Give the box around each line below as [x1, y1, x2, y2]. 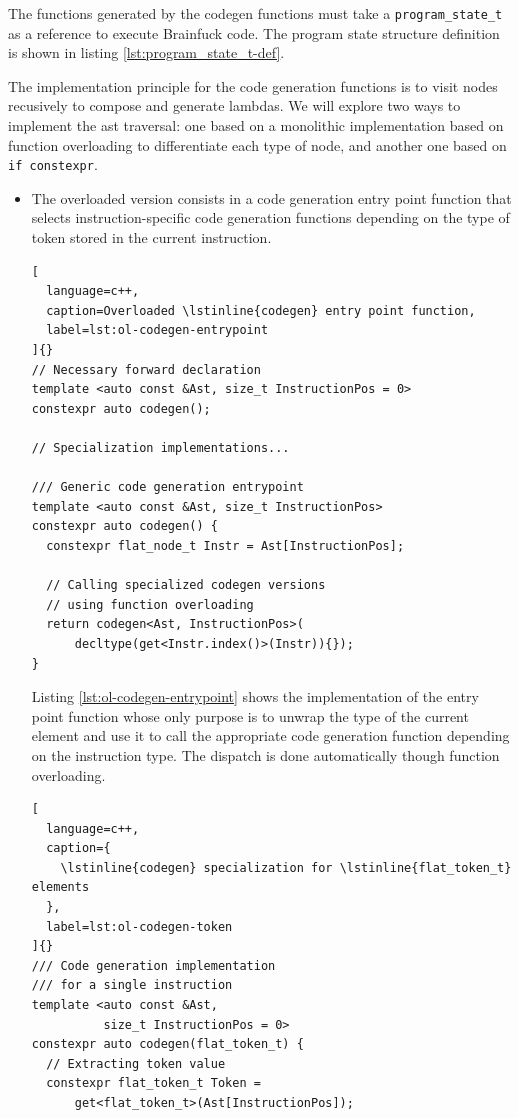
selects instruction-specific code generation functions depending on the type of [31, 207, 510, 228]
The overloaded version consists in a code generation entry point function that [31, 187, 512, 208]
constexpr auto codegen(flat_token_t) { [31, 1037, 304, 1052]
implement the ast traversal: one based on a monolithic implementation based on [8, 115, 504, 136]
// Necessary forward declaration [31, 362, 261, 377]
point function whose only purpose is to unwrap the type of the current [31, 705, 469, 726]
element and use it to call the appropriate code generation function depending [31, 725, 510, 746]
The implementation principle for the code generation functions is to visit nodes [8, 75, 498, 96]
